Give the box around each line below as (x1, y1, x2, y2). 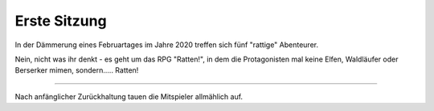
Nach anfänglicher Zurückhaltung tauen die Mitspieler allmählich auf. (14, 92, 244, 101)
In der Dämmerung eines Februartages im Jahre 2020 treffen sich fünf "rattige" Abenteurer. (14, 40, 319, 50)
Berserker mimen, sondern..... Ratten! (14, 65, 139, 75)
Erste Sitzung (14, 12, 108, 30)
